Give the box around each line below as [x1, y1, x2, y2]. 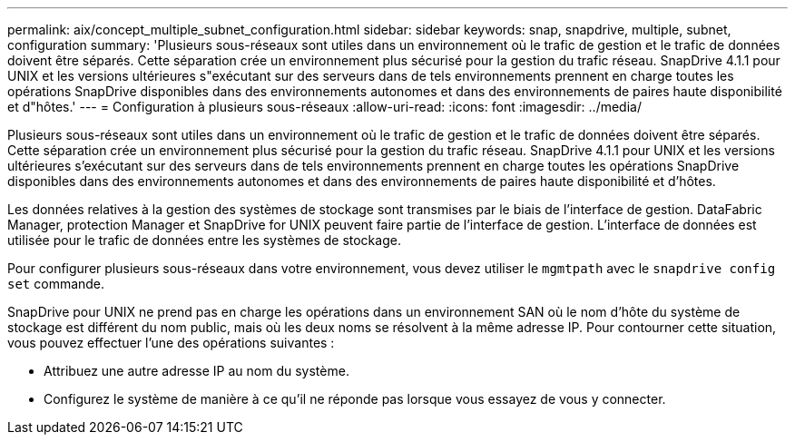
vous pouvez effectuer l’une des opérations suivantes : [7, 335, 335, 350]
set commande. [7, 276, 105, 291]
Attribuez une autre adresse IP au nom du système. [44, 363, 349, 378]
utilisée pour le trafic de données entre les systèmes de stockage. [7, 232, 401, 248]
